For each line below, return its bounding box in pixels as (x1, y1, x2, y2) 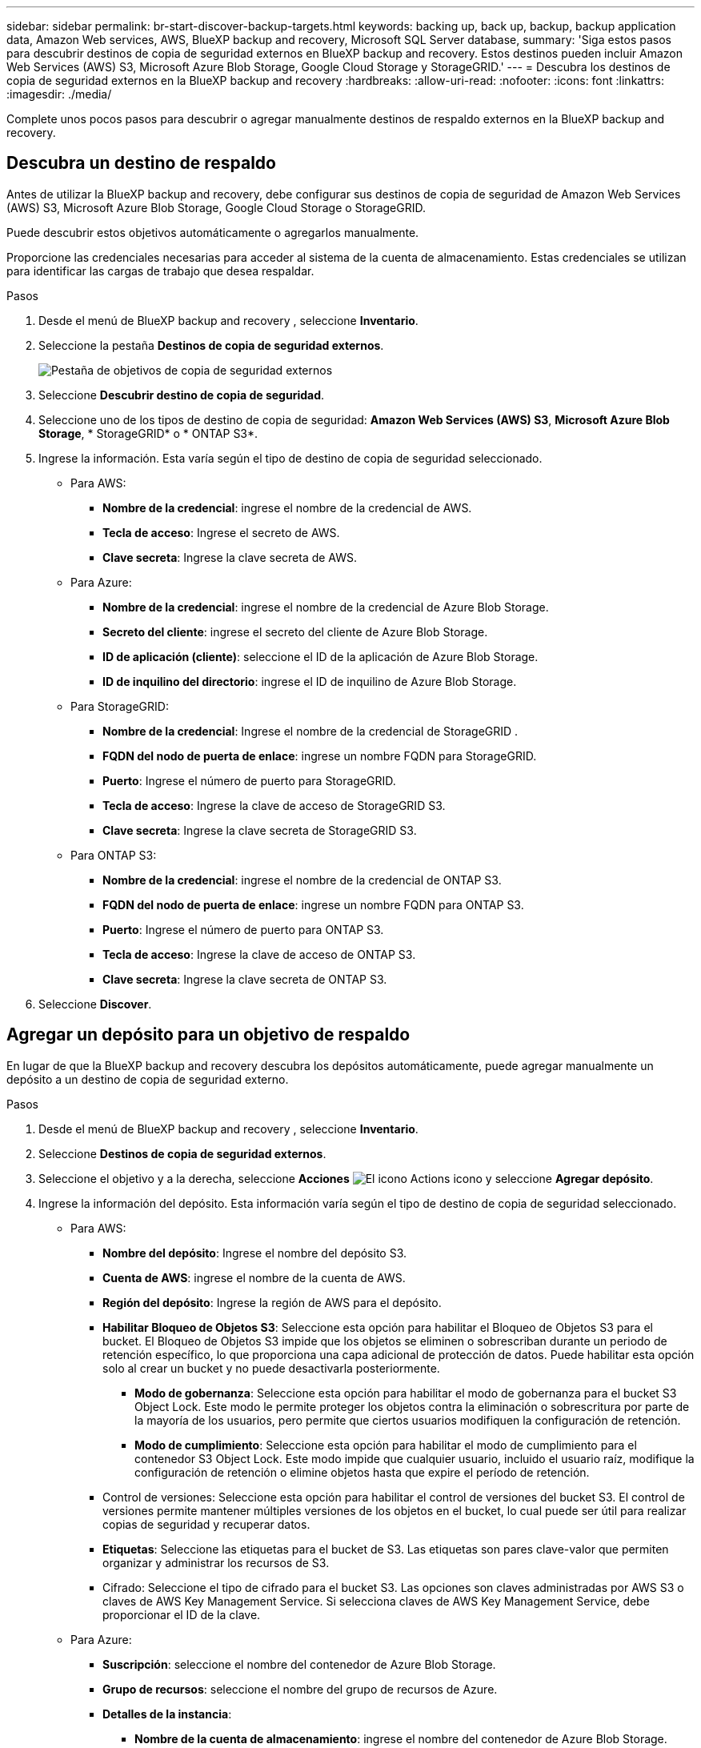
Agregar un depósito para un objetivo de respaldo (6, 1024, 411, 1045)
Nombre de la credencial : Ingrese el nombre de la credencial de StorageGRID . (102, 724, 519, 738)
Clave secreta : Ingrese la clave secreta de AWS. (102, 550, 358, 564)
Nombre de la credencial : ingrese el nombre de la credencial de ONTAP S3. (102, 872, 502, 887)
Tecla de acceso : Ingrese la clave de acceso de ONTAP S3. (102, 947, 416, 961)
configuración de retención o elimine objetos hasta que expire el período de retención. (134, 1465, 590, 1479)
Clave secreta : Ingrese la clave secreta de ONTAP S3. (102, 972, 387, 986)
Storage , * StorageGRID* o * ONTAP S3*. (38, 426, 258, 440)
